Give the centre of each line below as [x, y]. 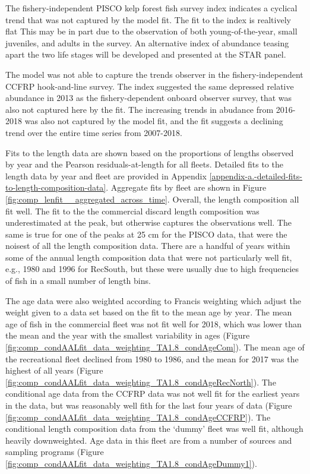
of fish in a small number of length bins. [78, 281]
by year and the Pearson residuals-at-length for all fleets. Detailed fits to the [144, 164]
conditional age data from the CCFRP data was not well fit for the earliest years [153, 394]
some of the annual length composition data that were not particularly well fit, [149, 257]
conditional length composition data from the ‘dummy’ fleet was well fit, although [154, 429]
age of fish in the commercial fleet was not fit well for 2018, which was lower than [154, 323]
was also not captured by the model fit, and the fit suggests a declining [154, 121]
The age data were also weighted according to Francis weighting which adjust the [153, 300]
